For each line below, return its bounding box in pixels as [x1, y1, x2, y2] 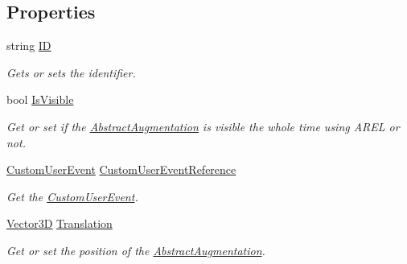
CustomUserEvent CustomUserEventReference [6, 161, 236, 178]
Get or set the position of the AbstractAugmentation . [6, 241, 265, 258]
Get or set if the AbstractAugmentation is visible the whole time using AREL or [6, 118, 400, 134]
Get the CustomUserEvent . [6, 188, 138, 204]
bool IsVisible [6, 91, 74, 108]
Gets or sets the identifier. [6, 64, 136, 80]
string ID [6, 37, 51, 54]
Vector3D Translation [6, 215, 113, 232]
